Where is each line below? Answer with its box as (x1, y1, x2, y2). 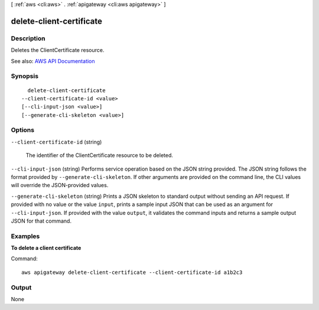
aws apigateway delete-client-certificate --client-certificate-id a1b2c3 (21, 269, 243, 276)
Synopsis (11, 72, 38, 80)
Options (11, 126, 35, 134)
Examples (11, 232, 40, 240)
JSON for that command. (11, 217, 72, 224)
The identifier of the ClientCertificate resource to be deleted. (25, 152, 174, 159)
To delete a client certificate (11, 244, 82, 252)
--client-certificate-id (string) (11, 138, 102, 145)
